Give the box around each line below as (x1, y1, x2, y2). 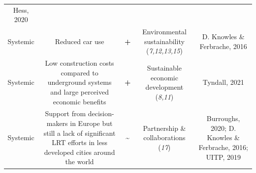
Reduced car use (55, 36, 104, 46)
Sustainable (147, 63, 182, 73)
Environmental (142, 26, 187, 37)
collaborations (143, 132, 186, 143)
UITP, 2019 (206, 151, 241, 162)
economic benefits (53, 96, 106, 106)
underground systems (47, 77, 112, 87)
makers (46, 118, 68, 128)
